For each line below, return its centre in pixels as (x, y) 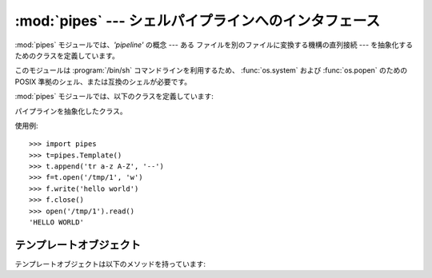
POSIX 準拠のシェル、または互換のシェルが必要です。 (103, 81)
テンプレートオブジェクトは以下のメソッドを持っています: (110, 264)
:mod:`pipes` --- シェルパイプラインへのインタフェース (197, 21)
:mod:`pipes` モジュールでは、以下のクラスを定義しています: (114, 97)
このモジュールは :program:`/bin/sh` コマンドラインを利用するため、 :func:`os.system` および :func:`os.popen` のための (211, 70)
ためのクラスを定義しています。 (67, 55)
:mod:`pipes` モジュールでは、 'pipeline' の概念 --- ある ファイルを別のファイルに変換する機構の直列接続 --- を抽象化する (214, 45)
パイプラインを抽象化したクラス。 (71, 111)
